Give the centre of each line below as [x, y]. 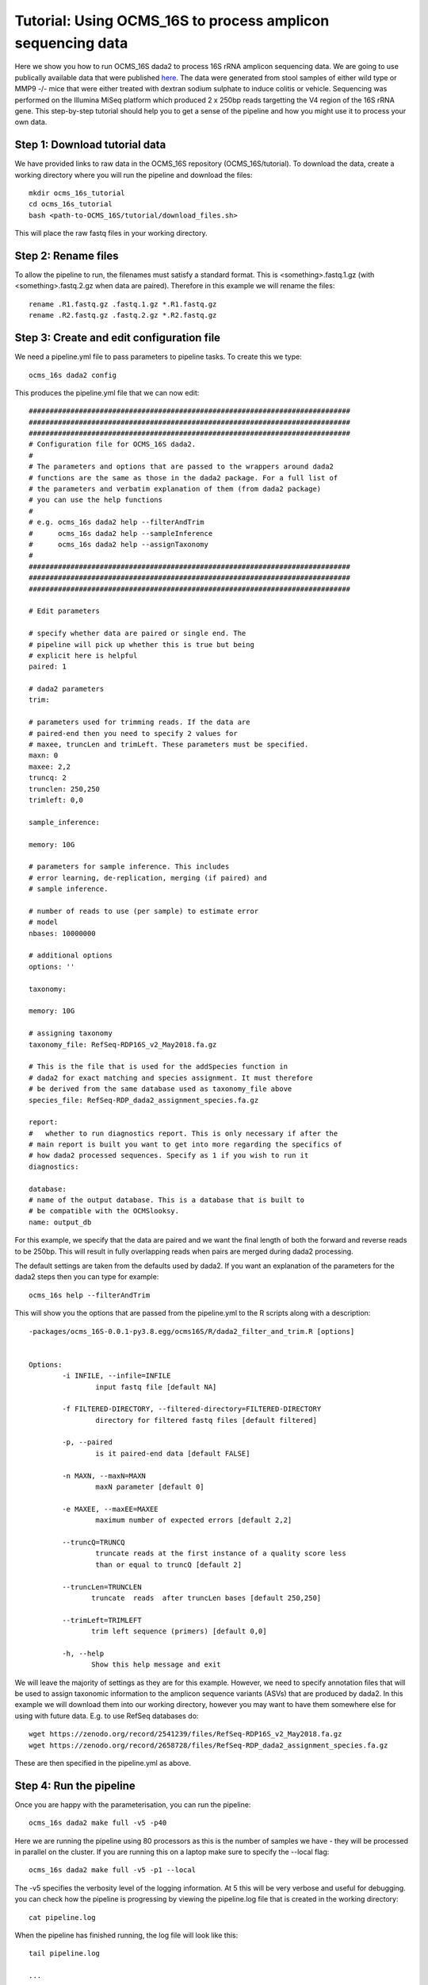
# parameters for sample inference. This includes [129, 867]
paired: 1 [48, 667]
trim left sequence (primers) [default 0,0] [179, 1631]
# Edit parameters [65, 611]
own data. [31, 122]
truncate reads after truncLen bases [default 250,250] [206, 1598]
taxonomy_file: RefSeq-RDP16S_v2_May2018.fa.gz [123, 1045]
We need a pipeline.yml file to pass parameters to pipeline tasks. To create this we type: [158, 357]
